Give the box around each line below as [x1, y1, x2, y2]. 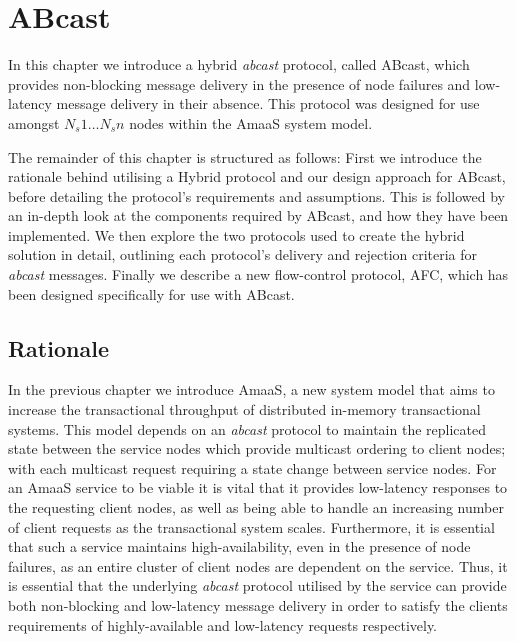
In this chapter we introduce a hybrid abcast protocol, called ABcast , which [8, 54, 470, 75]
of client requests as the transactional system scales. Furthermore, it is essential [8, 516, 495, 537]
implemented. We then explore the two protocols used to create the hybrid [8, 224, 465, 245]
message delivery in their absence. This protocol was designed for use [56, 93, 480, 114]
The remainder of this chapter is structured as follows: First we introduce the [8, 146, 482, 167]
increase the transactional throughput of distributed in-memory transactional [8, 399, 481, 420]
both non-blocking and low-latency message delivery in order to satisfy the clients [8, 594, 508, 615]
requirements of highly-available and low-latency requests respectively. [8, 614, 438, 635]
